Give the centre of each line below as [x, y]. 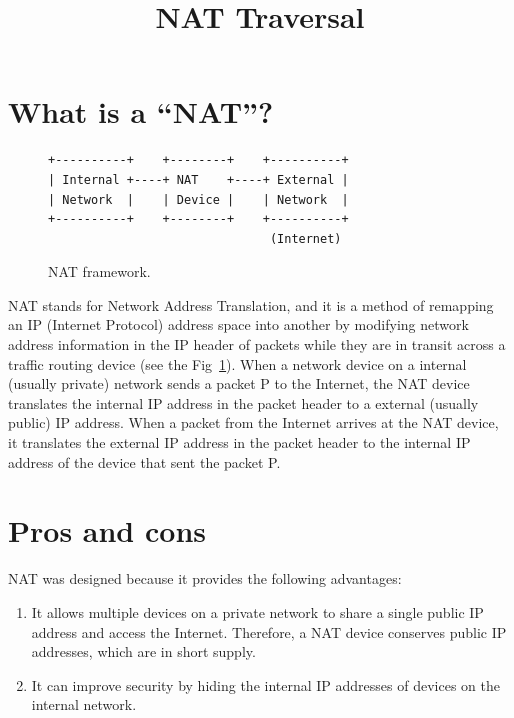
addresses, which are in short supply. [143, 651]
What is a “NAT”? [141, 111]
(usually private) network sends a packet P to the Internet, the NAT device [239, 383]
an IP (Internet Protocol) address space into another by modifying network [238, 324]
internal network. [84, 704]
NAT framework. [99, 271]
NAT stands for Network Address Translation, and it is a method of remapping [251, 304]
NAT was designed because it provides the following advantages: [205, 578]
